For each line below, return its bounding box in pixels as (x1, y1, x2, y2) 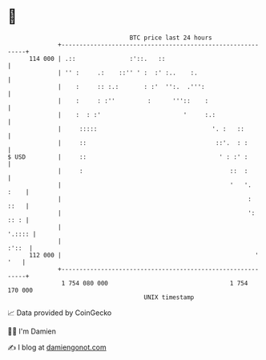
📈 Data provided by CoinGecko (7, 308, 112, 318)
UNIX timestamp (143, 293, 195, 301)
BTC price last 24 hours (129, 34, 213, 42)
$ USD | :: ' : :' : (7, 152, 248, 161)
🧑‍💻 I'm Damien (7, 326, 57, 336)
